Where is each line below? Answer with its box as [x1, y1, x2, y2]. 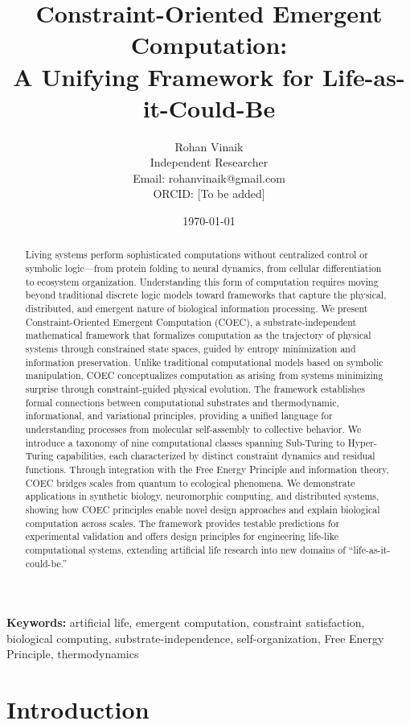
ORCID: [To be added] [153, 185, 265, 202]
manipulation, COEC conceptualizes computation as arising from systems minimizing [25, 369, 383, 382]
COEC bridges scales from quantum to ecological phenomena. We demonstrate [25, 476, 355, 489]
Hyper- [347, 435, 377, 449]
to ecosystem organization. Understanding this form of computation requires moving [25, 274, 379, 288]
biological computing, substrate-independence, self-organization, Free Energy [6, 629, 384, 646]
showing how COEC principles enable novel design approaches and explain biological [25, 502, 380, 516]
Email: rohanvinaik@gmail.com [133, 169, 285, 186]
